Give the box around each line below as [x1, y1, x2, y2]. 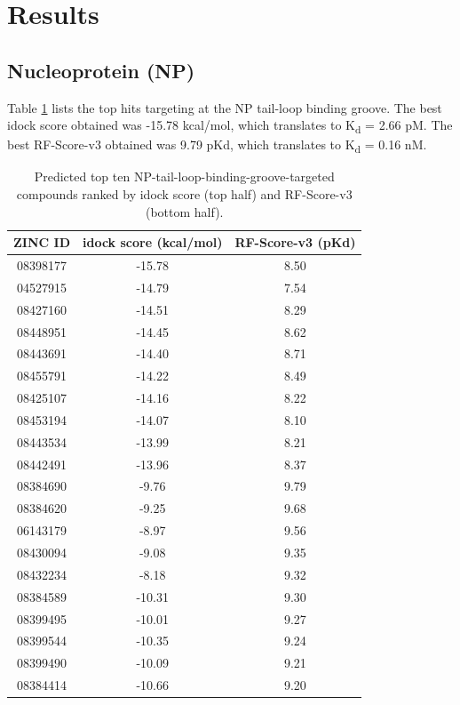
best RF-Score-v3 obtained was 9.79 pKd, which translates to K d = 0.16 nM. [7, 135, 427, 156]
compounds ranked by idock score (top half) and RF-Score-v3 [16, 185, 353, 204]
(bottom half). [145, 202, 224, 220]
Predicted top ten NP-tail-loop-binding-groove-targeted [34, 167, 335, 186]
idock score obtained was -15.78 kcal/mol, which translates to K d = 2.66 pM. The [7, 116, 453, 136]
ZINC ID [13, 233, 70, 252]
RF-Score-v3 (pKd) [234, 233, 356, 252]
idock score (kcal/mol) [83, 233, 223, 252]
